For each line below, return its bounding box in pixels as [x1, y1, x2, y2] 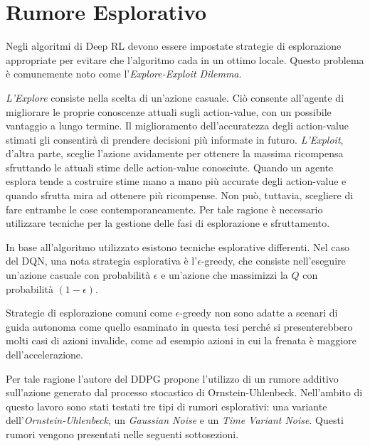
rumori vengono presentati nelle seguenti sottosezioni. [6, 426, 239, 441]
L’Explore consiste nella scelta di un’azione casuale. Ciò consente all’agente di [6, 90, 344, 105]
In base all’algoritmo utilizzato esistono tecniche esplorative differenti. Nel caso [6, 239, 350, 254]
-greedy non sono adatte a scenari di [179, 305, 338, 320]
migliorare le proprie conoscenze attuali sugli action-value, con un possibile [6, 104, 332, 119]
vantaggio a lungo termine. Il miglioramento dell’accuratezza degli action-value [6, 118, 349, 133]
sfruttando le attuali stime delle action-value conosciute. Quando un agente [6, 159, 334, 174]
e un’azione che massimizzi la [161, 267, 288, 282]
